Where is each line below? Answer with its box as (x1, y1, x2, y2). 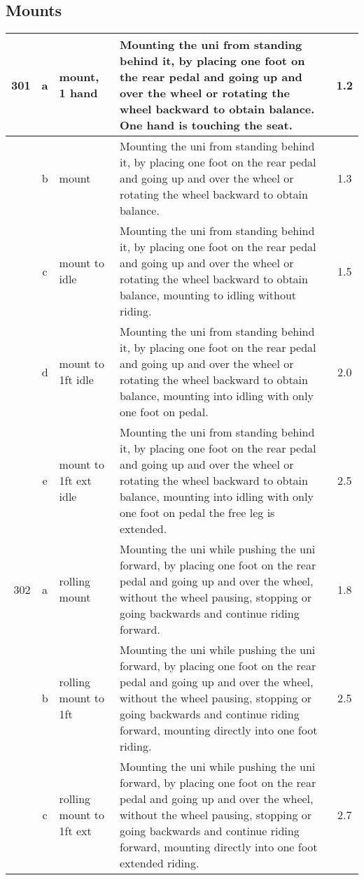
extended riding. (119, 855, 199, 872)
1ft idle (59, 371, 94, 388)
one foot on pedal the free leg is (119, 504, 275, 521)
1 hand (59, 85, 98, 101)
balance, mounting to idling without (119, 287, 297, 304)
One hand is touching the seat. (119, 117, 293, 134)
